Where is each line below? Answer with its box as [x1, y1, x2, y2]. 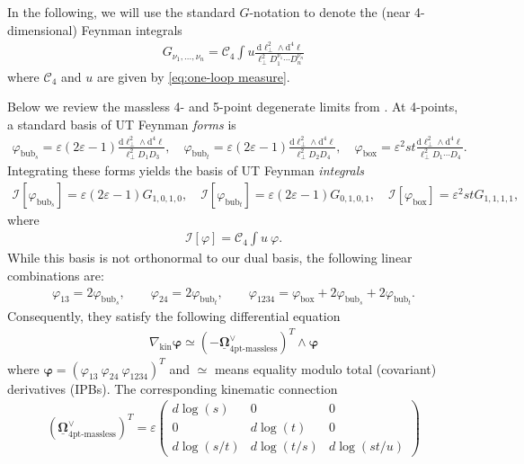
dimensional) [7, 20, 77, 39]
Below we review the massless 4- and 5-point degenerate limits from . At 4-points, [7, 97, 458, 116]
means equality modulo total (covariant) [214, 359, 437, 378]
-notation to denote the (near [249, 3, 411, 21]
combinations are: [7, 265, 104, 284]
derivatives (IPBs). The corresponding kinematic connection [7, 379, 338, 397]
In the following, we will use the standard [7, 3, 235, 21]
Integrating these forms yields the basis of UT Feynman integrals [7, 161, 364, 180]
